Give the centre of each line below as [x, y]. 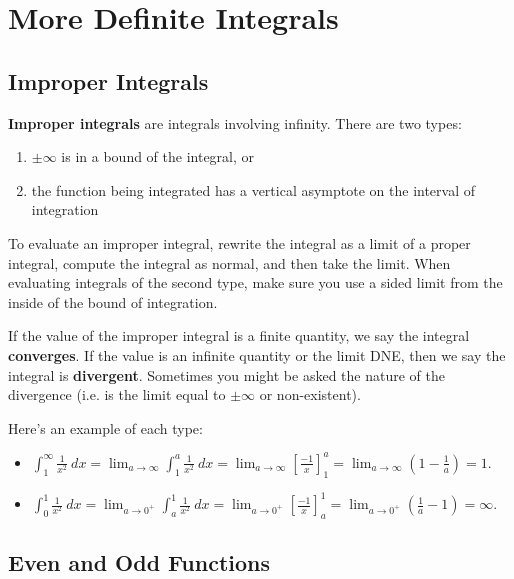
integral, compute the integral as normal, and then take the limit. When [229, 262]
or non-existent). [310, 394]
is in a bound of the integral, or [158, 156]
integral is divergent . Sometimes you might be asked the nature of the [226, 374]
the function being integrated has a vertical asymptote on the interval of [253, 189]
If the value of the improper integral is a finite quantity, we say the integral [239, 335]
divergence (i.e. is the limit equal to [117, 394]
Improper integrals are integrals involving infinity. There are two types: [235, 122]
